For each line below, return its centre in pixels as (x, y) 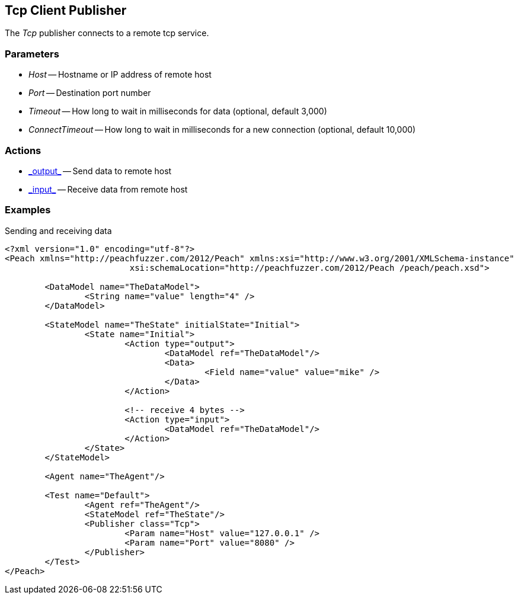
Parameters (32, 54)
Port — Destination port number (90, 93)
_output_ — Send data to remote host (100, 171)
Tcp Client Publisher (66, 10)
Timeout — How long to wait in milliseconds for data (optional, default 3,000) (178, 111)
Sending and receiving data (58, 230)
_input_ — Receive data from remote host (108, 189)
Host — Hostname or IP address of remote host (120, 75)
